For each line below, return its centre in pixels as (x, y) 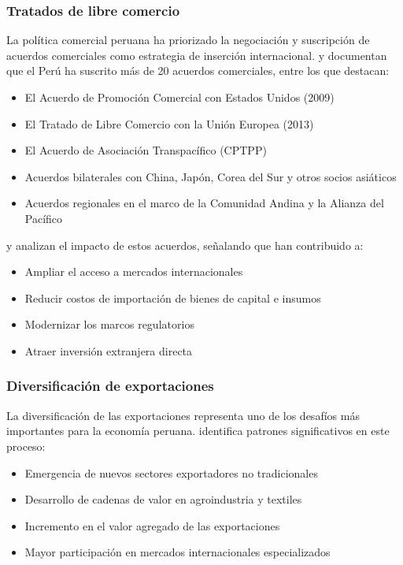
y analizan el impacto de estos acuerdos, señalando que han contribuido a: (185, 245)
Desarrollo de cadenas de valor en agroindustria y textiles (163, 499)
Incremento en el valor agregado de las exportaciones (152, 525)
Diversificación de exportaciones (110, 386)
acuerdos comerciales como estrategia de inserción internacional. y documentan (197, 55)
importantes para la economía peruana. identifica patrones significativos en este (198, 431)
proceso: (26, 446)
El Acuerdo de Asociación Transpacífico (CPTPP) (146, 150)
